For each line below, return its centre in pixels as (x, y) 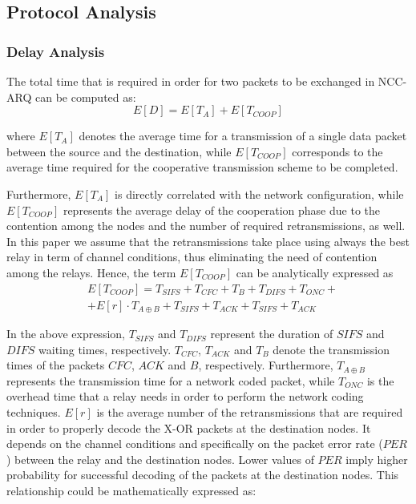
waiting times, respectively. (105, 349)
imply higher (377, 459)
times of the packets (56, 365)
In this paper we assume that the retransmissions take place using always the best (208, 241)
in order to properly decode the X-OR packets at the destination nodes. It (189, 427)
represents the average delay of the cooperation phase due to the (221, 210)
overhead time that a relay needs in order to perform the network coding (185, 396)
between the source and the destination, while (119, 151)
